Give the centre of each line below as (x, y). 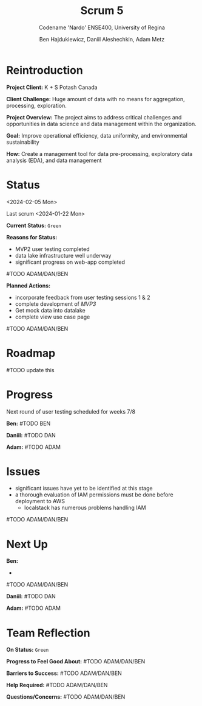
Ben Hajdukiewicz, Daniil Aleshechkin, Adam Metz (102, 39)
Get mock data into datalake (50, 310)
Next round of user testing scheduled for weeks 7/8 (71, 411)
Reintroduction (45, 70)
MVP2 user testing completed (52, 249)
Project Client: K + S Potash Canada (52, 87)
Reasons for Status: (32, 237)
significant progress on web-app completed (70, 262)
